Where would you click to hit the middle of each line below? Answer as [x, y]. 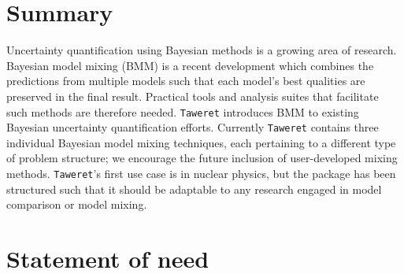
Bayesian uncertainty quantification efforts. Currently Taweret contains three [193, 127]
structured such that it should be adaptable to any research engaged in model [194, 189]
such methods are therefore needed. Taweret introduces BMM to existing [183, 111]
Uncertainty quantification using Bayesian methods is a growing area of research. [202, 50]
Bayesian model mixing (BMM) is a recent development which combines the [190, 65]
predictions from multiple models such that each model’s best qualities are [186, 81]
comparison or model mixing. [77, 204]
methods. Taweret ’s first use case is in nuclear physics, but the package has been [201, 173]
